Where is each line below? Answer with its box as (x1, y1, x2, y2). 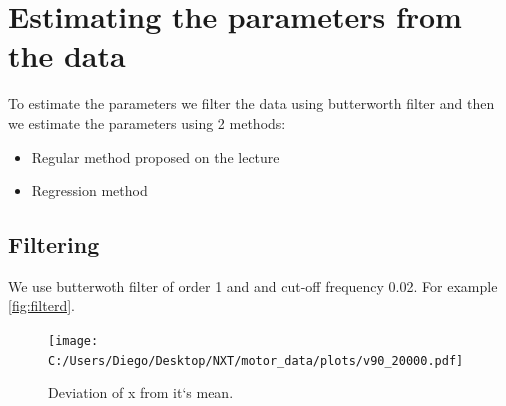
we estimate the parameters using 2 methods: (8, 112, 286, 133)
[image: (48, 334, 99, 349)
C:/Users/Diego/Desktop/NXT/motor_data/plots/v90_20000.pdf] (48, 353, 464, 368)
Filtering (8, 229, 100, 260)
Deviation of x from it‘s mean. (48, 382, 234, 403)
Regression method (31, 180, 148, 201)
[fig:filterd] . (8, 295, 75, 316)
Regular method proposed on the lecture (31, 146, 280, 167)
